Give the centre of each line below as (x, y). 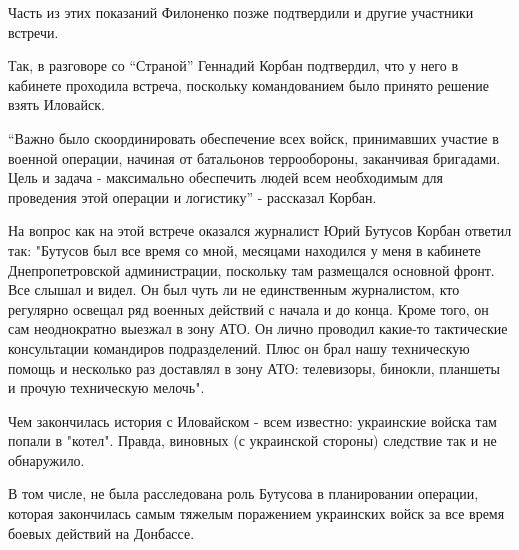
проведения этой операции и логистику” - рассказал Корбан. (192, 196)
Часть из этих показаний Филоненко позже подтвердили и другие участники (241, 12)
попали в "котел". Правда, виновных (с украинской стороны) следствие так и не (252, 440)
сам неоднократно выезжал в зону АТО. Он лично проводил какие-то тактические (258, 328)
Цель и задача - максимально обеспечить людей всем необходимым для (225, 177)
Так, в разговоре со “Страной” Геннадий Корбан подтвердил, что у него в (233, 65)
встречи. (33, 31)
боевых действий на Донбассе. (101, 532)
